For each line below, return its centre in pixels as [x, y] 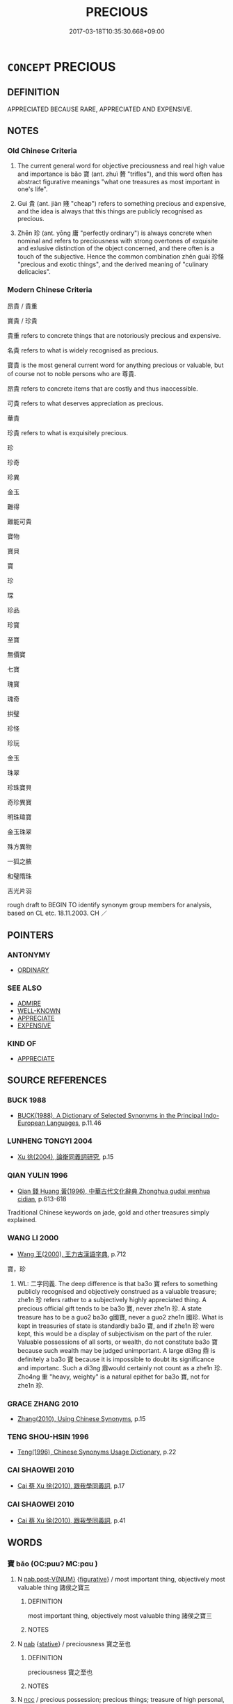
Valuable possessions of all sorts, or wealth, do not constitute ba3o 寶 [117, 1342]
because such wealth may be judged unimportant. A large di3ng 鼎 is [116, 1350]
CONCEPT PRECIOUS [62, 66]
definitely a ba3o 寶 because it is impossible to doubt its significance [116, 1359]
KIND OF [22, 1044]
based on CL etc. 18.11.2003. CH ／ [57, 913]
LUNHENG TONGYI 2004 [50, 1141]
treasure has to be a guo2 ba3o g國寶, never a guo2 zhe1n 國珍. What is [120, 1317]
